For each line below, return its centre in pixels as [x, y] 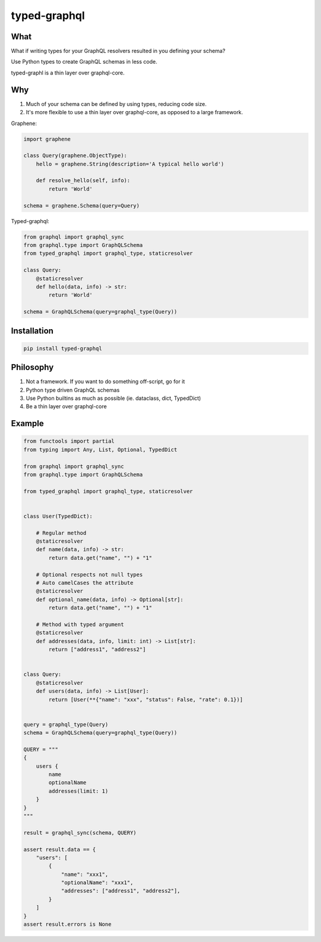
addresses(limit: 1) [78, 791]
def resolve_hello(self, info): [83, 181]
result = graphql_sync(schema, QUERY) [80, 833]
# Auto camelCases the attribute [85, 583]
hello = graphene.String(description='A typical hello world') [130, 164]
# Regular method [61, 533]
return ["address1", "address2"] [97, 650]
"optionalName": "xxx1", [97, 883]
